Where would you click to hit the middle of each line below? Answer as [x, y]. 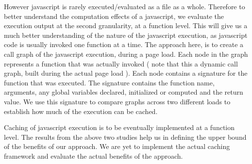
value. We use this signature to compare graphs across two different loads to [117, 101]
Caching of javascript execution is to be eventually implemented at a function [119, 127]
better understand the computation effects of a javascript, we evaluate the [114, 16]
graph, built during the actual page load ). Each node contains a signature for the [126, 73]
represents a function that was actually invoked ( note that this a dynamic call [121, 63]
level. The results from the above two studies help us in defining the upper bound [125, 137]
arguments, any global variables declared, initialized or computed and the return [124, 92]
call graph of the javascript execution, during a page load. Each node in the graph [126, 54]
